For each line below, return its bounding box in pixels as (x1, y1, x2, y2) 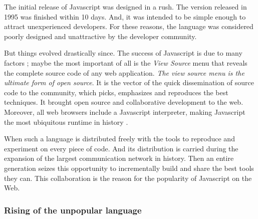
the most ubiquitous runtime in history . (4, 116, 128, 127)
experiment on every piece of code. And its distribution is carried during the (4, 143, 238, 153)
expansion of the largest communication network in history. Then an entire (4, 153, 234, 163)
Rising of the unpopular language (4, 203, 142, 216)
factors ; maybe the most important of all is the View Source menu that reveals (4, 57, 247, 68)
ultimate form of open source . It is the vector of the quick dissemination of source (4, 77, 254, 88)
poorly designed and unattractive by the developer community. (4, 31, 197, 41)
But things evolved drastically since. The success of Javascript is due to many (4, 48, 242, 58)
